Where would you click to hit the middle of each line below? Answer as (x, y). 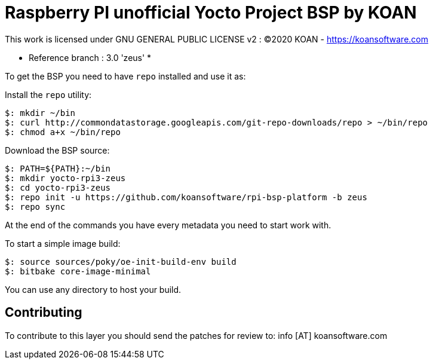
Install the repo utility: (48, 94)
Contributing (44, 313)
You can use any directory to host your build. (93, 289)
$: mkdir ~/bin (40, 113)
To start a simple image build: (63, 243)
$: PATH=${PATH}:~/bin (58, 168)
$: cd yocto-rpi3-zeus (58, 187)
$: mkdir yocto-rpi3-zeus (65, 178)
